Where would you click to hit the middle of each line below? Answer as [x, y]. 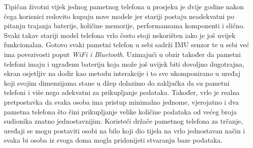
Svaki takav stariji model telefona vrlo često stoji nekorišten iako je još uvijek [120, 35]
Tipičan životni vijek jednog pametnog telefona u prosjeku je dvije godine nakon [124, 6]
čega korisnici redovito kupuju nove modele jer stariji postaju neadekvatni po [119, 16]
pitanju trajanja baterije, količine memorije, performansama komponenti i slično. [125, 26]
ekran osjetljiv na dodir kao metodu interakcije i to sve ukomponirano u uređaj [122, 73]
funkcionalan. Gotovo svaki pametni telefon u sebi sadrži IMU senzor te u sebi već [126, 45]
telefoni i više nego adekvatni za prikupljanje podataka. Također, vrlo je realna [122, 92]
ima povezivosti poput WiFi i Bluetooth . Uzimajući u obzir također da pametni [122, 54]
